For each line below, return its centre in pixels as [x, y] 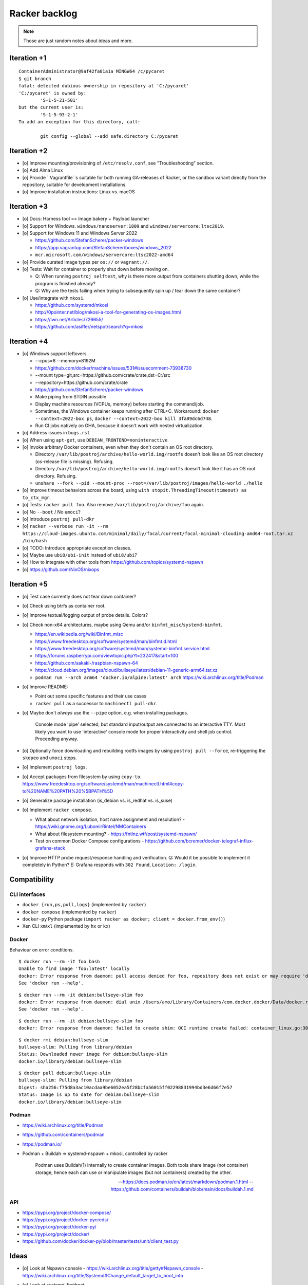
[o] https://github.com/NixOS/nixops [61, 569]
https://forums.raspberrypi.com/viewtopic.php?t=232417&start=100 [107, 656]
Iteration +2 [28, 151]
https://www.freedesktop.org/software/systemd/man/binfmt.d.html [106, 641]
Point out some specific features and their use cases [91, 696]
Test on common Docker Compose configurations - [90, 841]
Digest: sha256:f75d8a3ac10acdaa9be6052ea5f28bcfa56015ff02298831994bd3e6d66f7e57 [126, 1087]
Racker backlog [43, 13]
